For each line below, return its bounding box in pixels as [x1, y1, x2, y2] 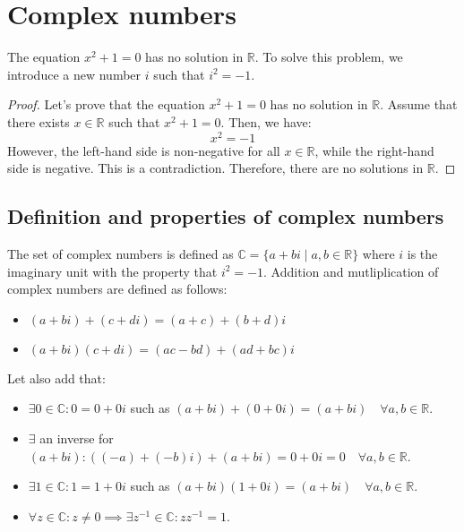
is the [407, 244, 438, 262]
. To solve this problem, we [254, 47, 403, 66]
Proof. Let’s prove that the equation [7, 95, 205, 114]
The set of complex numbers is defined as [7, 244, 234, 262]
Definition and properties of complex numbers [7, 202, 444, 230]
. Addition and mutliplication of [263, 262, 439, 280]
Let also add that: [7, 368, 106, 387]
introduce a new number [7, 64, 142, 83]
